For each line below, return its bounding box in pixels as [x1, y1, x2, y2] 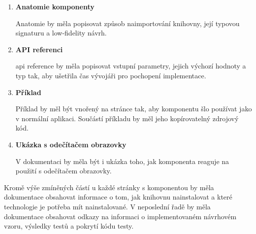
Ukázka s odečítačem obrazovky [15, 139, 127, 149]
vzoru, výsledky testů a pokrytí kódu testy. [4, 221, 134, 231]
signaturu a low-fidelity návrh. [15, 28, 107, 38]
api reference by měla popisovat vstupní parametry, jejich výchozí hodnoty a [15, 61, 246, 71]
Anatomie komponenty [15, 1, 95, 11]
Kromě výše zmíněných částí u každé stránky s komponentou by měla [4, 182, 214, 192]
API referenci [15, 44, 63, 54]
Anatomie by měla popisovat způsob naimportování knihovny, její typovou [15, 18, 240, 28]
